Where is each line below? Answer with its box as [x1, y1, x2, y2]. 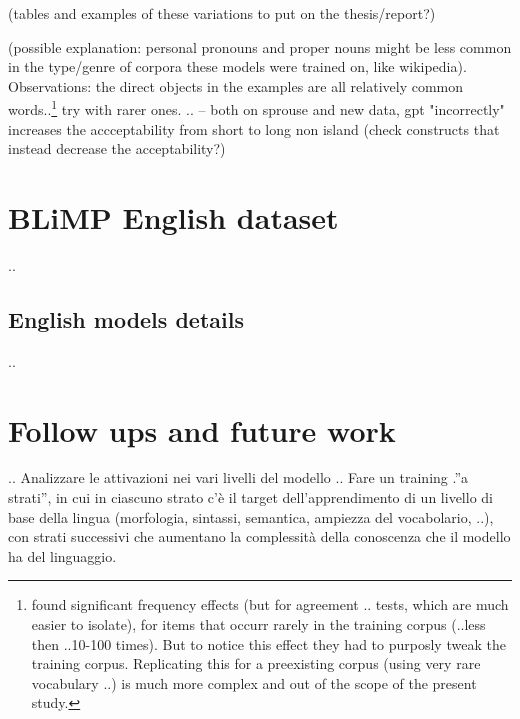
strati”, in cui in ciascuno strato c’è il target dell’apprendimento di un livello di [8, 487, 493, 508]
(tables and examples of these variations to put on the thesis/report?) [8, 3, 436, 23]
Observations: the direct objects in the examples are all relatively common [8, 75, 464, 96]
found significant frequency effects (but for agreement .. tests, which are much [31, 594, 509, 615]
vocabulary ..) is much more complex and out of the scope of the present [31, 672, 477, 693]
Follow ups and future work [8, 409, 396, 450]
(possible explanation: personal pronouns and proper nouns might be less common [8, 36, 512, 57]
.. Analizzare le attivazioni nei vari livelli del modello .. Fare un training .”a [8, 467, 469, 488]
